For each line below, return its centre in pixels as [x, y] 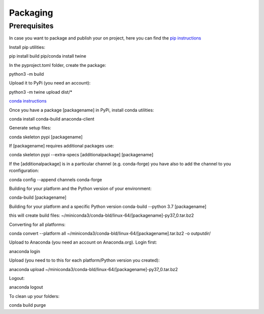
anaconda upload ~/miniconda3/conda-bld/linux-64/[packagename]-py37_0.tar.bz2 [93, 269]
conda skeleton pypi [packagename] [46, 137]
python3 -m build [26, 74]
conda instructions [28, 101]
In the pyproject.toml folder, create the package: [57, 65]
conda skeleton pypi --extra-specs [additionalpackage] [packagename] [81, 155]
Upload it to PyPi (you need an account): [50, 83]
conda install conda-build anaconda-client [52, 119]
